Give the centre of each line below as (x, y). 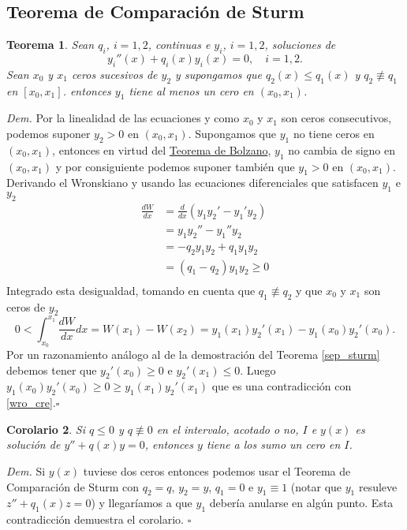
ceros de (26, 306)
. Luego (258, 370)
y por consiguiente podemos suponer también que (175, 166)
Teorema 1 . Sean (50, 45)
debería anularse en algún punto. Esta (301, 503)
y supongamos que (218, 74)
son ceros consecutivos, (336, 118)
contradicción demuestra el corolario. (95, 519)
